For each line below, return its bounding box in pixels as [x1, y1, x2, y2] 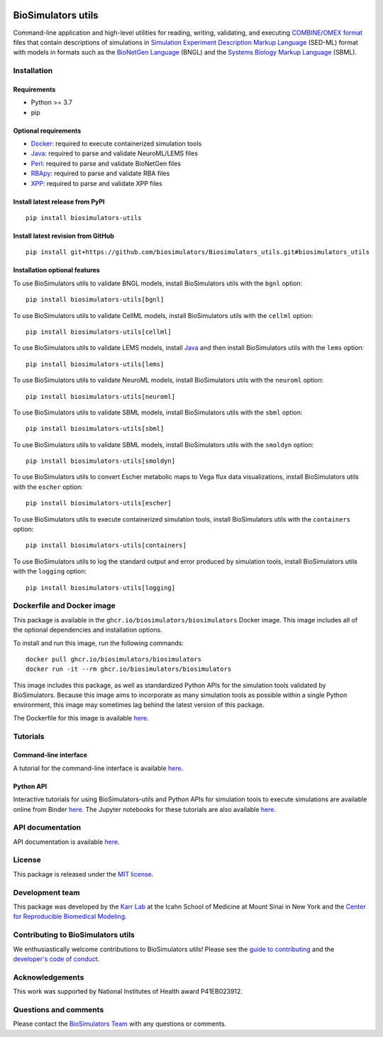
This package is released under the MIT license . [13, 869, 154, 878]
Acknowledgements [13, 972, 84, 982]
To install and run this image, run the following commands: [13, 639, 184, 647]
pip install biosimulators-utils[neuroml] [26, 393, 176, 400]
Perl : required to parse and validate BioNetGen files [30, 159, 181, 168]
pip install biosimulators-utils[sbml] [26, 424, 165, 433]
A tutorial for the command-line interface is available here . [13, 764, 184, 772]
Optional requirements [13, 126, 82, 135]
